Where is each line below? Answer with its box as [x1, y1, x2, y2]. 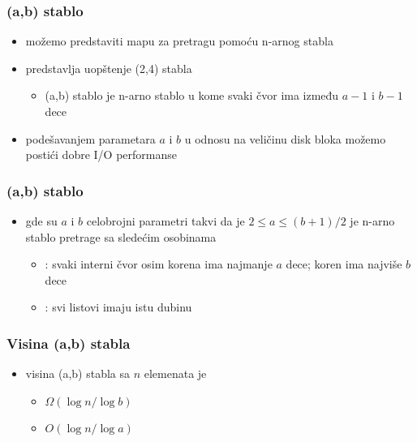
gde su [25, 212, 58, 229]
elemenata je [144, 365, 207, 382]
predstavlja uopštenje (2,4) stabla [25, 59, 192, 76]
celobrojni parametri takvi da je [86, 212, 245, 229]
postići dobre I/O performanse [25, 146, 177, 163]
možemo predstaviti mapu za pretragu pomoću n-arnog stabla [25, 32, 333, 49]
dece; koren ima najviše [286, 255, 402, 272]
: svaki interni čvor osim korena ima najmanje [45, 255, 273, 272]
